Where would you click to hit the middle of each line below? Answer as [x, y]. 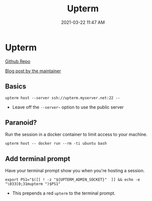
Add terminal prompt [38, 159]
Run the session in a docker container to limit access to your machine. [76, 135]
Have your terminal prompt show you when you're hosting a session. [75, 171]
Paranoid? [21, 123]
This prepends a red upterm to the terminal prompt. [64, 193]
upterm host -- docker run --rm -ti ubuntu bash [56, 144]
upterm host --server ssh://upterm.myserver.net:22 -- [63, 98]
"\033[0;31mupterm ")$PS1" [33, 184]
